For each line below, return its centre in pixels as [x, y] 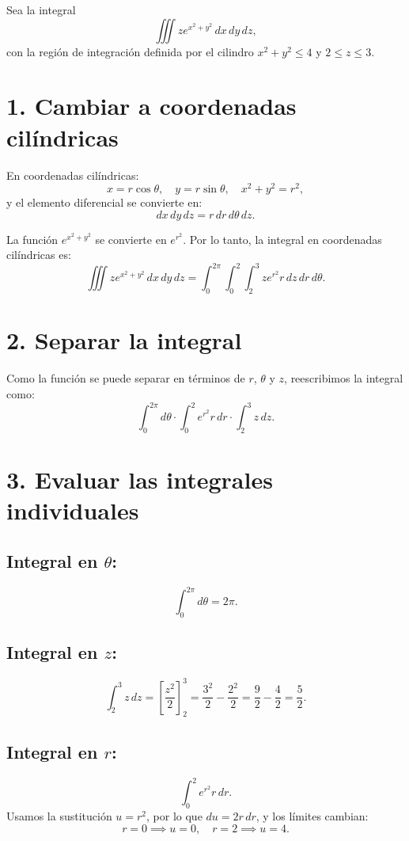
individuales [73, 510]
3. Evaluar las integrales [140, 479]
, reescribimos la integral [344, 378]
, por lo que [174, 815]
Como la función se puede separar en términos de [126, 378]
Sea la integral [41, 10]
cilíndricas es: [39, 255]
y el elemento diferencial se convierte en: [104, 202]
